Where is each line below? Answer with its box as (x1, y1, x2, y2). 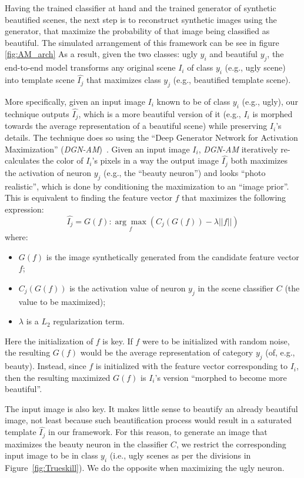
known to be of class (156, 95, 230, 107)
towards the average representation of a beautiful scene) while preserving (5, 119, 268, 132)
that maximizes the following (182, 191, 286, 204)
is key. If (102, 334, 133, 347)
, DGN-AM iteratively (198, 142, 278, 155)
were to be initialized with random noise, (142, 334, 290, 347)
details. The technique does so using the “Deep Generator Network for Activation (5, 131, 298, 144)
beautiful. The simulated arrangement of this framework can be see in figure (5, 36, 279, 48)
